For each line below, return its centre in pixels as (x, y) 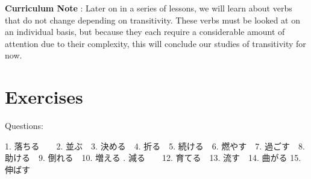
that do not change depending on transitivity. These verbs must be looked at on (153, 20)
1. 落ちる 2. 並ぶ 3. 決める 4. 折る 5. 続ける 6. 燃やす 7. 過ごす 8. (155, 146)
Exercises (44, 97)
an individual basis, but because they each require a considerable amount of (145, 32)
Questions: (24, 126)
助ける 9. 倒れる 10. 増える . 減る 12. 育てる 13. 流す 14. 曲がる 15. (153, 158)
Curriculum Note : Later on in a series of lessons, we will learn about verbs (149, 8)
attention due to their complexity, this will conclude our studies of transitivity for (155, 43)
